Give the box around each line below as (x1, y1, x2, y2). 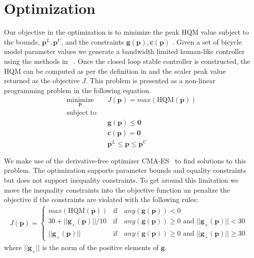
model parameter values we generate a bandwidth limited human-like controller (4, 46, 245, 56)
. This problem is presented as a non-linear (86, 75, 216, 86)
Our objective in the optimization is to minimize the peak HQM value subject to (4, 27, 249, 37)
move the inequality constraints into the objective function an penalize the (4, 184, 230, 195)
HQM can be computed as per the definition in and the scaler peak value (4, 65, 226, 76)
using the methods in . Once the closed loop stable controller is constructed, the (4, 55, 251, 66)
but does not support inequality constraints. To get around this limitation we (4, 174, 239, 185)
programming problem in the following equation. (4, 85, 151, 95)
